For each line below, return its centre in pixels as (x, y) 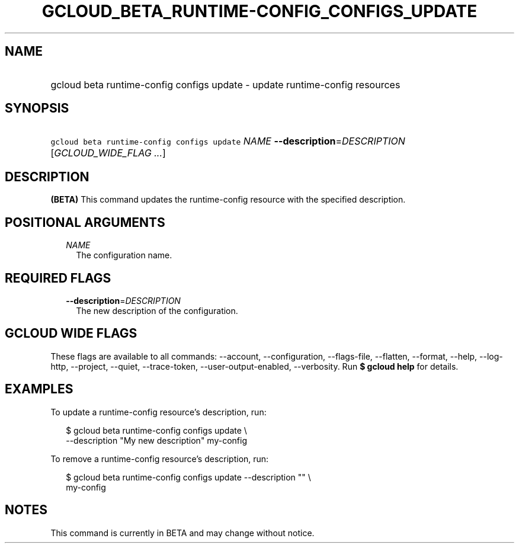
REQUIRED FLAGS (58, 278)
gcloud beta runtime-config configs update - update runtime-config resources (225, 84)
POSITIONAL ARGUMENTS (85, 222)
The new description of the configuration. (157, 310)
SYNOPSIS (37, 108)
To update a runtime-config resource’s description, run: (158, 412)
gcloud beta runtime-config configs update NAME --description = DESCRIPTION (228, 141)
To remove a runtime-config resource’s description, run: (160, 459)
